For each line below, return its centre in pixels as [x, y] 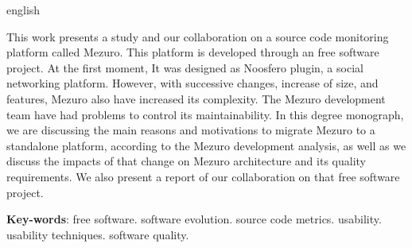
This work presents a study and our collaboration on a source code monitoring [198, 36]
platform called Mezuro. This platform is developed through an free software [193, 52]
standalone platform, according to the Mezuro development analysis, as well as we [206, 145]
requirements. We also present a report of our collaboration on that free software [203, 176]
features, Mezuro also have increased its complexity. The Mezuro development [196, 98]
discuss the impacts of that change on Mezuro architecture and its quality [186, 161]
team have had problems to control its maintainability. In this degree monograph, [205, 114]
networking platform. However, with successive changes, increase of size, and [192, 83]
